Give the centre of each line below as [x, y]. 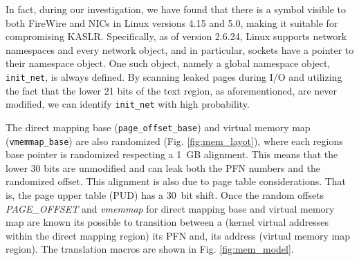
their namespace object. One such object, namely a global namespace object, [168, 63]
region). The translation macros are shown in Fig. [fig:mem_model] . [150, 249]
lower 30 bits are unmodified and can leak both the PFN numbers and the [163, 167]
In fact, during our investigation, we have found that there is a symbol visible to [176, 9]
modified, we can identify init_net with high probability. [128, 104]
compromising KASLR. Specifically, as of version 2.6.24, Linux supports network [176, 36]
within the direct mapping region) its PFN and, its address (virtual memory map [178, 235]
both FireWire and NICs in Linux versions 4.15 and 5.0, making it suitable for [172, 22]
